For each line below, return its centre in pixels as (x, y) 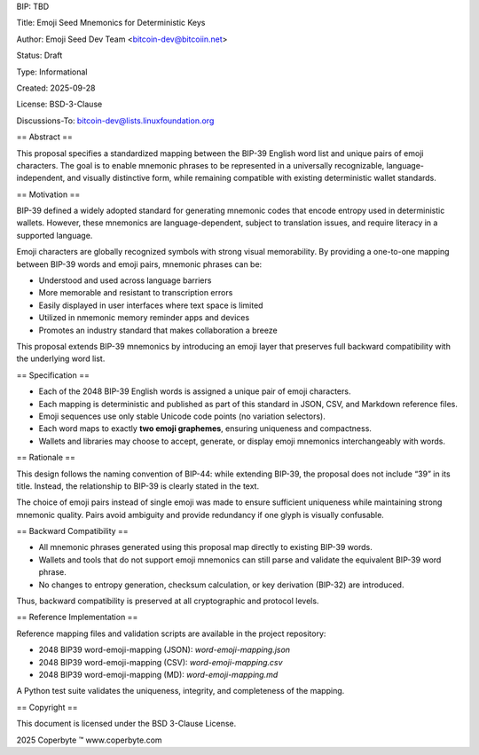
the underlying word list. (61, 358)
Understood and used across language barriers (125, 280)
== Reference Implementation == (77, 617)
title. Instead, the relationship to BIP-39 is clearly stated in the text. (138, 486)
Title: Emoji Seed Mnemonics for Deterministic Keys (111, 23)
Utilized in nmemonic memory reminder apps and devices (144, 318)
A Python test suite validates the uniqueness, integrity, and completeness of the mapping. (181, 691)
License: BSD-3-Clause (59, 104)
